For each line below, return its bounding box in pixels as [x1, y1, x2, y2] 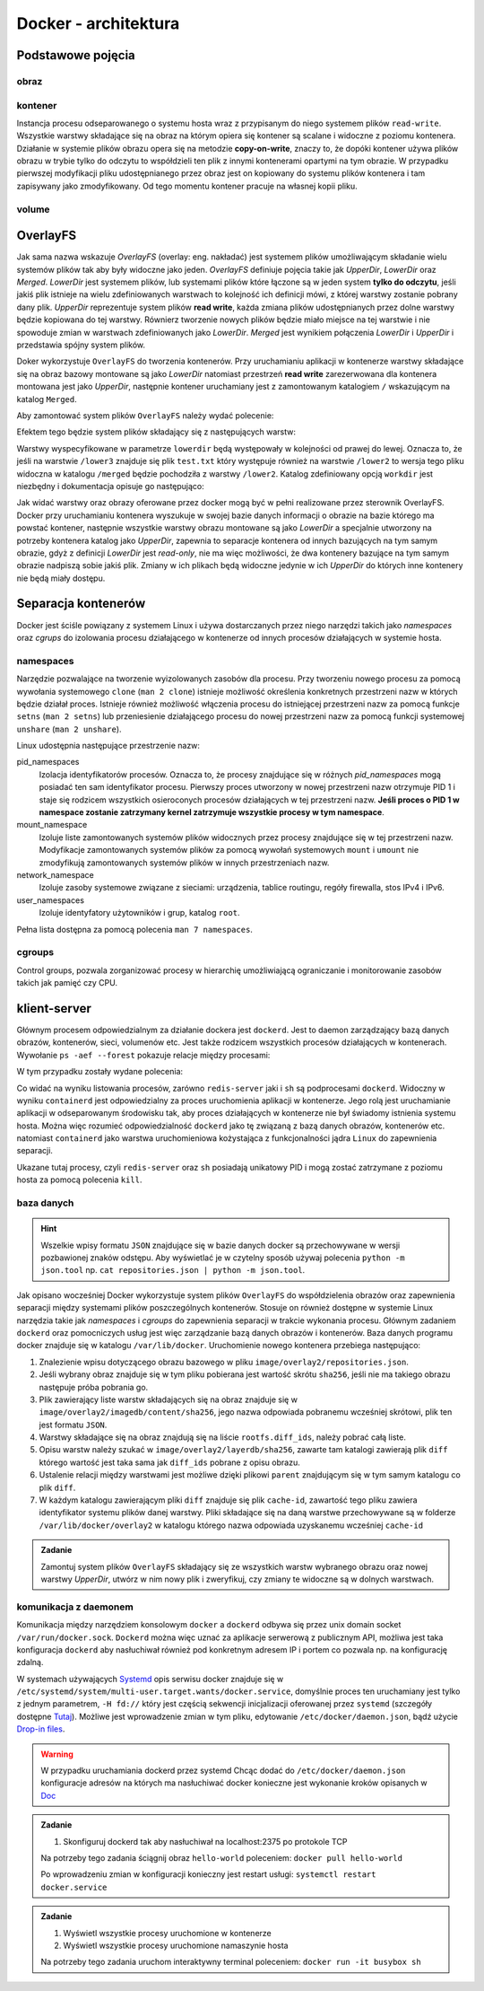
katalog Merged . [16, 393, 77, 404]
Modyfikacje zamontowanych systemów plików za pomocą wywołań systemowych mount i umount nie [39, 845, 419, 855]
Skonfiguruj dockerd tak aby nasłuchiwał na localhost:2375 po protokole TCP [63, 1836, 348, 1846]
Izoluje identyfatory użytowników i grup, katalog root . [39, 908, 240, 918]
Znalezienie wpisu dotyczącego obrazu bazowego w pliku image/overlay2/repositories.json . [39, 1356, 410, 1367]
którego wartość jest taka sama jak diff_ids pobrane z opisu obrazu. [39, 1457, 300, 1468]
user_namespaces [16, 894, 85, 906]
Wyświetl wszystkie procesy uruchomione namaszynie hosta [63, 1940, 289, 1951]
